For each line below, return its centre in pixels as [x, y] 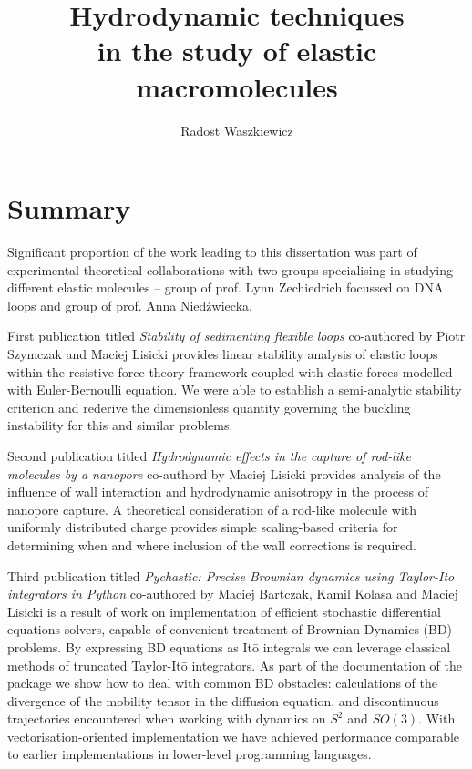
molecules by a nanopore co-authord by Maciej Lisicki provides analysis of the [224, 473]
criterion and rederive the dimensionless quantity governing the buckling [209, 407]
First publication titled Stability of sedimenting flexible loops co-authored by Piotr [236, 336]
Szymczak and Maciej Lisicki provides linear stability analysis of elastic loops [223, 354]
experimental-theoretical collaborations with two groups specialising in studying [231, 269]
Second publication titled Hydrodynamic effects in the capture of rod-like [209, 455]
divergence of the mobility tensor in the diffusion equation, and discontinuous [223, 700]
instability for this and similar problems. [120, 425]
